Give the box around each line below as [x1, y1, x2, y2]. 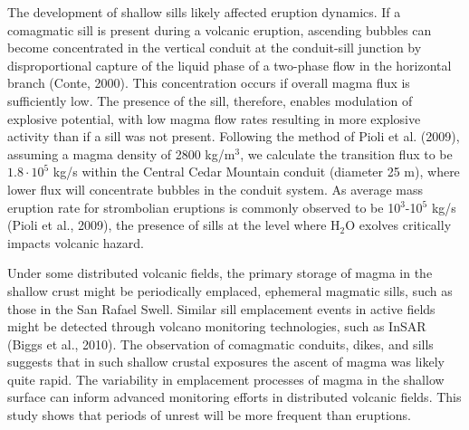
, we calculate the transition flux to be [240, 144, 453, 163]
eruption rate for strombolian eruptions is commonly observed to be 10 [7, 197, 401, 216]
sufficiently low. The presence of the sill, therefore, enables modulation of [7, 91, 413, 110]
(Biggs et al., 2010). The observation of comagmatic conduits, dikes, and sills [7, 334, 434, 353]
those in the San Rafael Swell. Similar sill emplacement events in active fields [7, 299, 435, 318]
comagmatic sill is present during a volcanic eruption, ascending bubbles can [7, 20, 432, 39]
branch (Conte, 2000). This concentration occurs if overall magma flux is [7, 73, 410, 92]
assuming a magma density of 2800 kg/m [7, 144, 235, 163]
